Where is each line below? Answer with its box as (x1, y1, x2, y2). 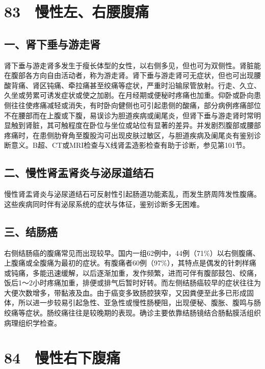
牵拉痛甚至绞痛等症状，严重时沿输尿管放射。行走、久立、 (68, 80, 261, 90)
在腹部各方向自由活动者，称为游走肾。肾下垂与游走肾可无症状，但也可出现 (4, 70, 254, 81)
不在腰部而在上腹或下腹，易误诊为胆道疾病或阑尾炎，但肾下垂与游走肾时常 (4, 110, 254, 120)
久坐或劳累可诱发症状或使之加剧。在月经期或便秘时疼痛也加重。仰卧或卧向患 (4, 90, 261, 100)
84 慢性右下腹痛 (4, 347, 121, 368)
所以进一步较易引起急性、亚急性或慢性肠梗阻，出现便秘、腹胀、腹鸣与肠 (18, 297, 261, 308)
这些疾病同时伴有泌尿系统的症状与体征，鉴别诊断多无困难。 (4, 198, 204, 209)
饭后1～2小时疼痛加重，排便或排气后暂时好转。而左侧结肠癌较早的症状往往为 (4, 277, 261, 288)
